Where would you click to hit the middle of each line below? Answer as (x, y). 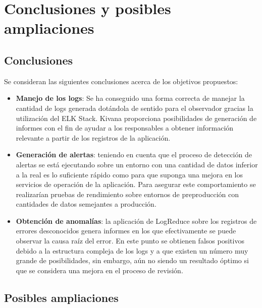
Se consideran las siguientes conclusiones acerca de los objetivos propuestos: (121, 81)
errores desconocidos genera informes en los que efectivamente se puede (126, 231)
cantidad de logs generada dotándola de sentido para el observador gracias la (135, 108)
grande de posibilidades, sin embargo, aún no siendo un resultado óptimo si (132, 260)
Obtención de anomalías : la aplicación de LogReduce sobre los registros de (136, 221)
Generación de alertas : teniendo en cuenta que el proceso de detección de (134, 155)
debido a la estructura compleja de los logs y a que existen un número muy (132, 250)
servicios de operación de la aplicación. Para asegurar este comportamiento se (136, 184)
